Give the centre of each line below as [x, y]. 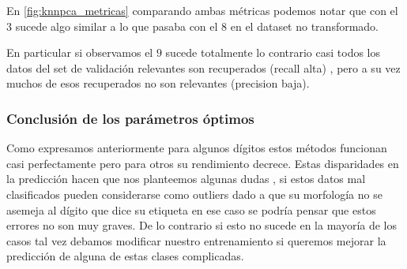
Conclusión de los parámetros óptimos [130, 118]
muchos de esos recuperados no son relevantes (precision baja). [158, 83]
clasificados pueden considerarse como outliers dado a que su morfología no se [194, 194]
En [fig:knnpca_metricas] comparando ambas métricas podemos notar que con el [202, 10]
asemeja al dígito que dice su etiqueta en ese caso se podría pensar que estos [191, 209]
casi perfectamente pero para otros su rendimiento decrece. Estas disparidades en [203, 163]
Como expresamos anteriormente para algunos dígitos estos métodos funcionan [197, 148]
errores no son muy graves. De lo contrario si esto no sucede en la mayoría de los [202, 225]
